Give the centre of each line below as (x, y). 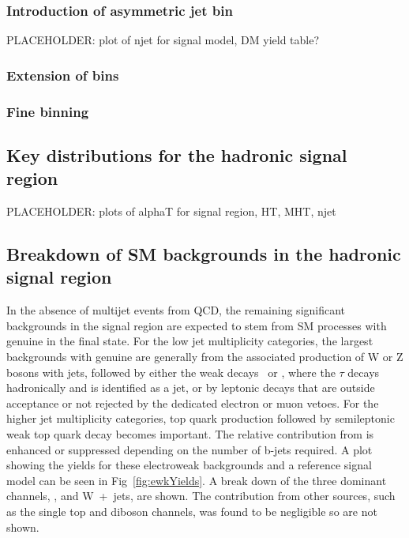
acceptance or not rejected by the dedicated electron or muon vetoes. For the (193, 403)
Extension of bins (63, 75)
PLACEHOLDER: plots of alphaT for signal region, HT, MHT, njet (171, 211)
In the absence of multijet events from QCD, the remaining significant (176, 310)
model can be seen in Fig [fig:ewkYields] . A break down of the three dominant (197, 480)
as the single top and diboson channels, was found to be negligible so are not (192, 511)
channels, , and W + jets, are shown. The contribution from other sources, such (201, 496)
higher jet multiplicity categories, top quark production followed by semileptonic (201, 418)
